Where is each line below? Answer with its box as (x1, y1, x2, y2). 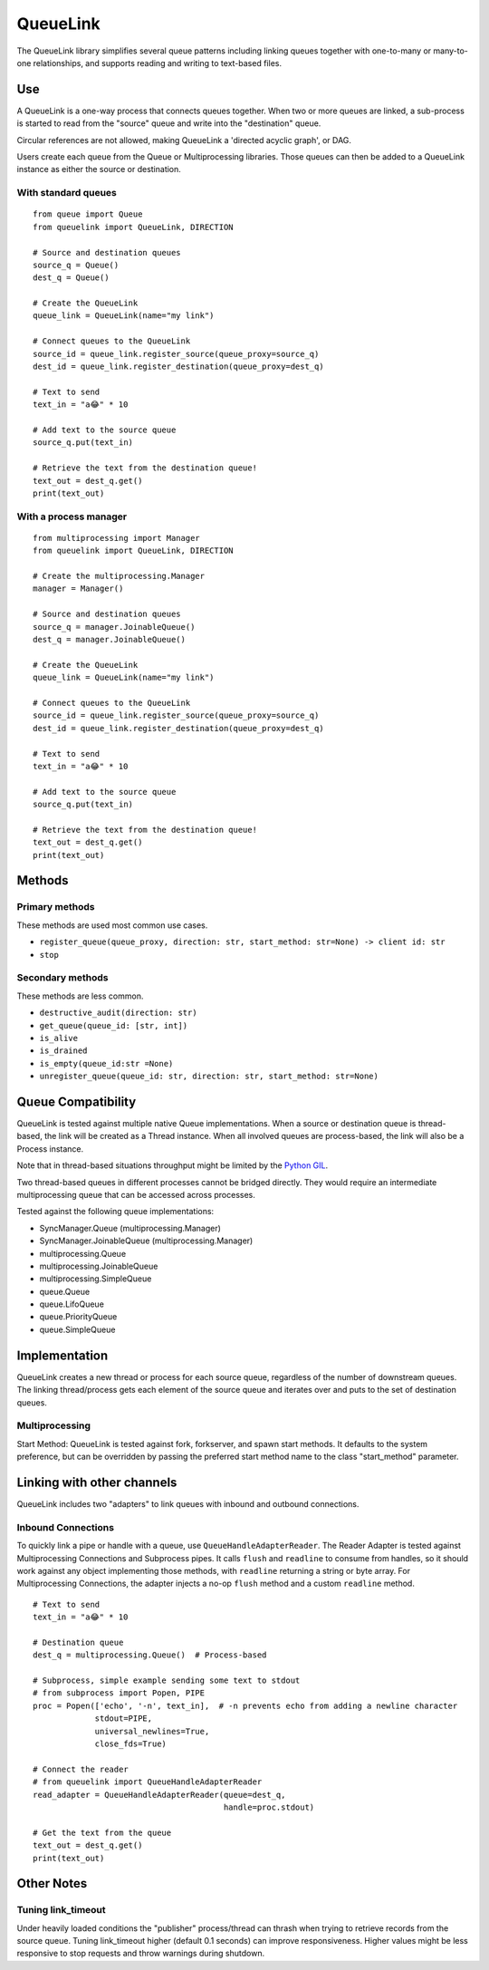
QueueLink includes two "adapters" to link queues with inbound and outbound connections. (16, 1498, 360, 1509)
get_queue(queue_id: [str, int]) (39, 1020, 188, 1030)
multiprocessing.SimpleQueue (39, 1273, 152, 1284)
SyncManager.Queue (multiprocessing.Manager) (39, 1222, 222, 1233)
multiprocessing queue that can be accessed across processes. (16, 1189, 255, 1200)
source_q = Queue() (33, 259, 120, 270)
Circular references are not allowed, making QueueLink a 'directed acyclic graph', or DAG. (16, 134, 352, 145)
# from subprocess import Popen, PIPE (33, 1688, 206, 1698)
